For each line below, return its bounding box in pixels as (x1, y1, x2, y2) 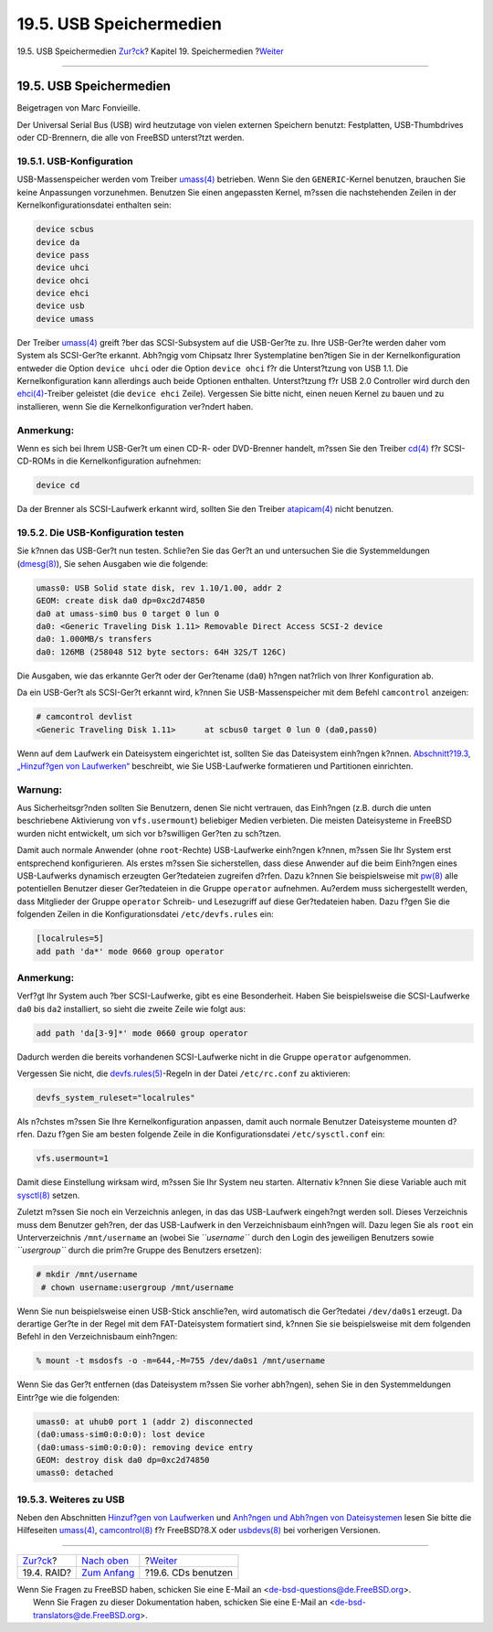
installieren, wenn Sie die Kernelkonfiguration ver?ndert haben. (16, 400, 254, 411)
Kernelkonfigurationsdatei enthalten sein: (16, 199, 173, 210)
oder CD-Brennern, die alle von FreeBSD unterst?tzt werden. (16, 133, 246, 144)
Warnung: (16, 783, 63, 795)
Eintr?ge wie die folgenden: (16, 1392, 121, 1403)
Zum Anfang (81, 1566, 135, 1579)
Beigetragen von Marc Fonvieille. (16, 102, 141, 113)
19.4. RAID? (22, 1566, 72, 1579)
